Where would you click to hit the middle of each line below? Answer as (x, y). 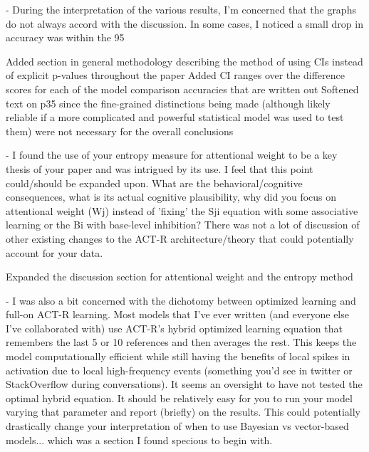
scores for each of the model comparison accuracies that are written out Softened (182, 89)
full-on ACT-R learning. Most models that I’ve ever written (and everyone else (177, 314)
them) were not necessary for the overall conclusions (120, 131)
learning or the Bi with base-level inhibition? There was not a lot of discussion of (183, 225)
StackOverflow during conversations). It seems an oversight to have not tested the (184, 384)
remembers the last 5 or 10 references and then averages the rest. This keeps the (181, 342)
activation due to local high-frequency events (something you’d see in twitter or (179, 370)
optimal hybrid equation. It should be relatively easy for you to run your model (179, 398)
